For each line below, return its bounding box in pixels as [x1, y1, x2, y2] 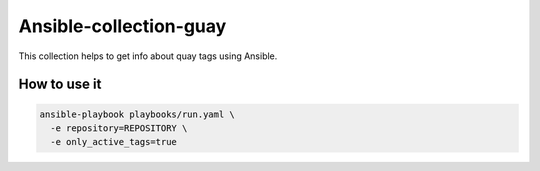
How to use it [18, 76, 102, 93]
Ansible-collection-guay [18, 15, 227, 37]
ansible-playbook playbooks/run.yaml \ [39, 108, 235, 120]
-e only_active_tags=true [50, 136, 177, 148]
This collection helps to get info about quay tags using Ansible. [18, 50, 278, 62]
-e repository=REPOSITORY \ [50, 122, 188, 134]
